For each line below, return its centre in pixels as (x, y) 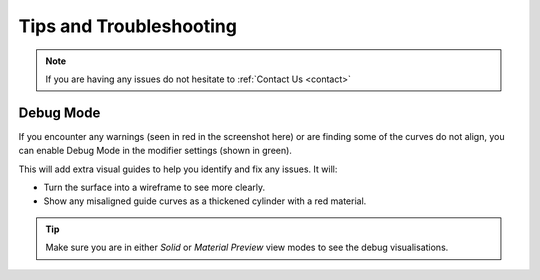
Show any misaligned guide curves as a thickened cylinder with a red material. (205, 201)
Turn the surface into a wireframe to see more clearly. (154, 187)
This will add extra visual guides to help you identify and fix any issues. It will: (178, 169)
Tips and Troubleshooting (127, 26)
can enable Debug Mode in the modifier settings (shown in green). (155, 151)
